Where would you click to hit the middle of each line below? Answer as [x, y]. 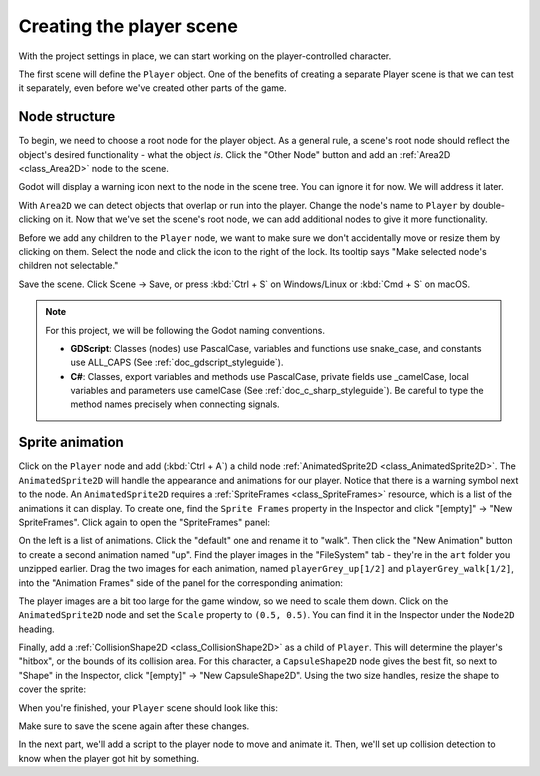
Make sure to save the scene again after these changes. [134, 726]
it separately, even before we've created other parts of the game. [152, 88]
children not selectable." [68, 266]
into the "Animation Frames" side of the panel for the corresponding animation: [181, 582]
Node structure [67, 116]
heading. [36, 629]
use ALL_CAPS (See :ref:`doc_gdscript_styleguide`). [177, 362]
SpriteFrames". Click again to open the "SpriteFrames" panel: [144, 522]
